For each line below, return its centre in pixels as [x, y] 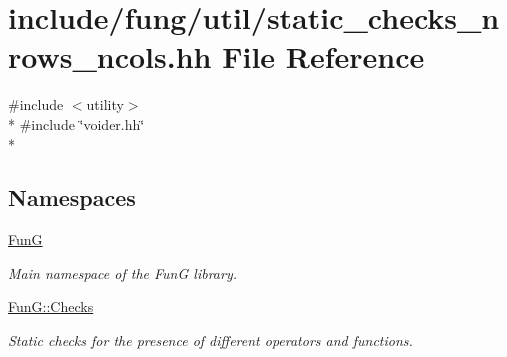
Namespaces [72, 197]
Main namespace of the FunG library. [122, 272]
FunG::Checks [51, 306]
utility [105, 104]
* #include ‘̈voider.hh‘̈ [76, 123]
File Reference [323, 56]
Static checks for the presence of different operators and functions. [210, 340]
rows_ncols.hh [110, 56]
